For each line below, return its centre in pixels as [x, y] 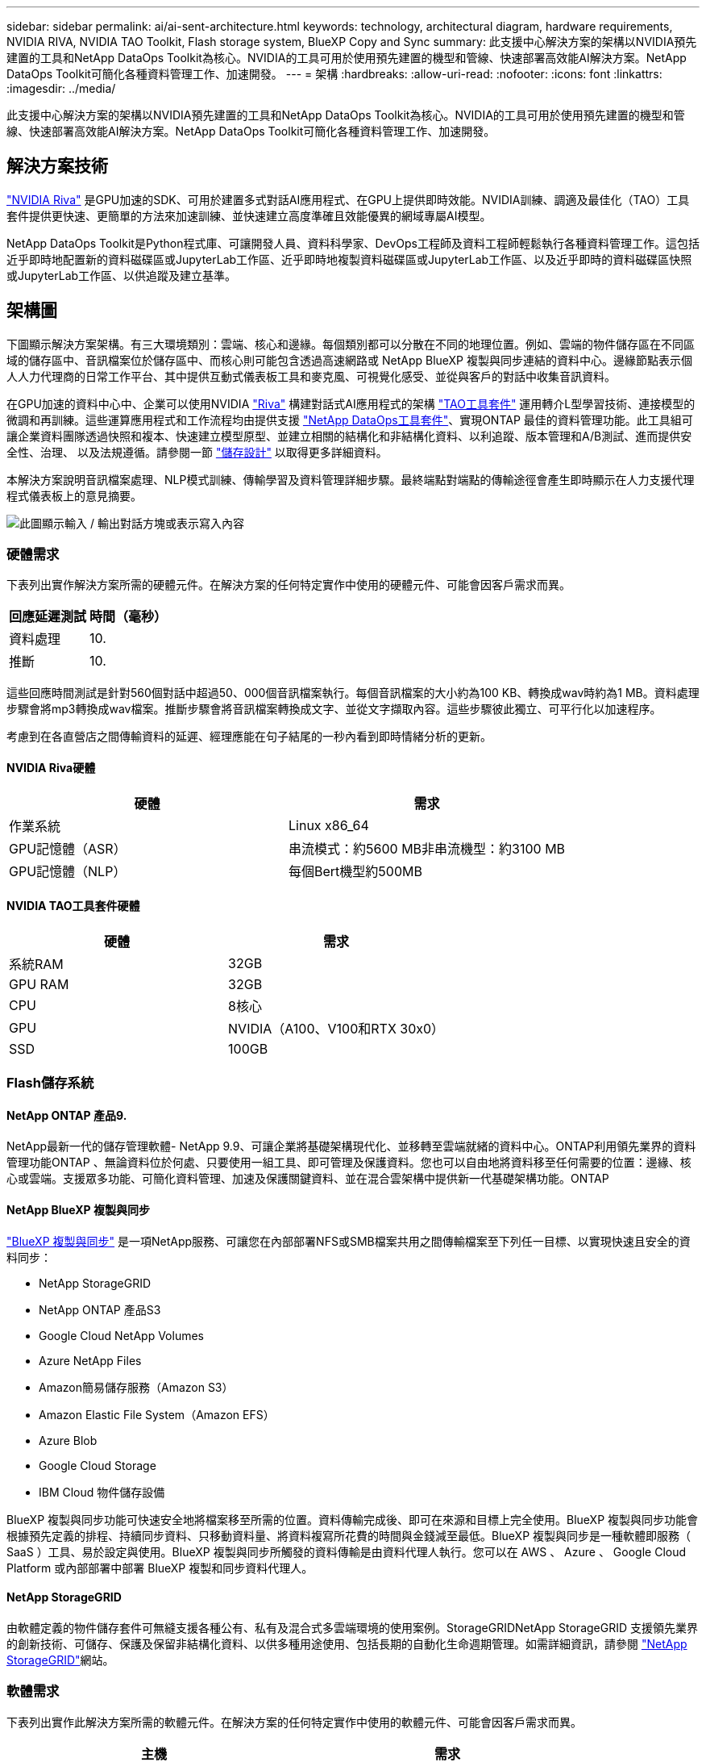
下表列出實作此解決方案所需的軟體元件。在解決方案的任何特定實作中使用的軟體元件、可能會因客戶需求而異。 [294, 1722]
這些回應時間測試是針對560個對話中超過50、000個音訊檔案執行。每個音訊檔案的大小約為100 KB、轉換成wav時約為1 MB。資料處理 [353, 693]
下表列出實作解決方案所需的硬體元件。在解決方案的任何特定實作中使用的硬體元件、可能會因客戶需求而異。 [289, 585]
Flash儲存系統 [50, 1083]
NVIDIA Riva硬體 [51, 768]
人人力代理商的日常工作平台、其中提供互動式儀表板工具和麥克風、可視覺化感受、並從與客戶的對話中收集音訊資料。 [311, 376]
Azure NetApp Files [90, 1360]
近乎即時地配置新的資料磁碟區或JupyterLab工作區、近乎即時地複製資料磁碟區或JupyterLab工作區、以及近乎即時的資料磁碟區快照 [349, 259]
